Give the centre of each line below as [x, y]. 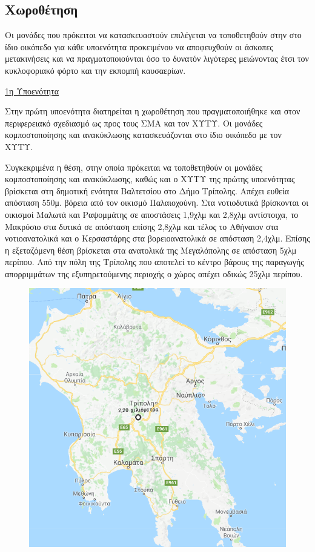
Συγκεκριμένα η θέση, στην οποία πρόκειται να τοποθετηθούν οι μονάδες [134, 167]
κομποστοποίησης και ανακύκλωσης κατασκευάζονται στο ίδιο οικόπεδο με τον [143, 135]
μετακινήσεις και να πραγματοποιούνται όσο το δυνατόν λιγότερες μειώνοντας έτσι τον [157, 58]
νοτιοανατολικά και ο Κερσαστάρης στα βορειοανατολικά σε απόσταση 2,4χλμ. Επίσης [157, 238]
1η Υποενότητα [32, 90]
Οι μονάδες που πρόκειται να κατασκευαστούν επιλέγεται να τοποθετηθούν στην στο [153, 35]
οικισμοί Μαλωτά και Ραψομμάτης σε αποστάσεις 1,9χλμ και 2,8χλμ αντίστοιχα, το [152, 214]
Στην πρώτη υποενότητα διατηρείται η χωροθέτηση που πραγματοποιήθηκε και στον [153, 111]
